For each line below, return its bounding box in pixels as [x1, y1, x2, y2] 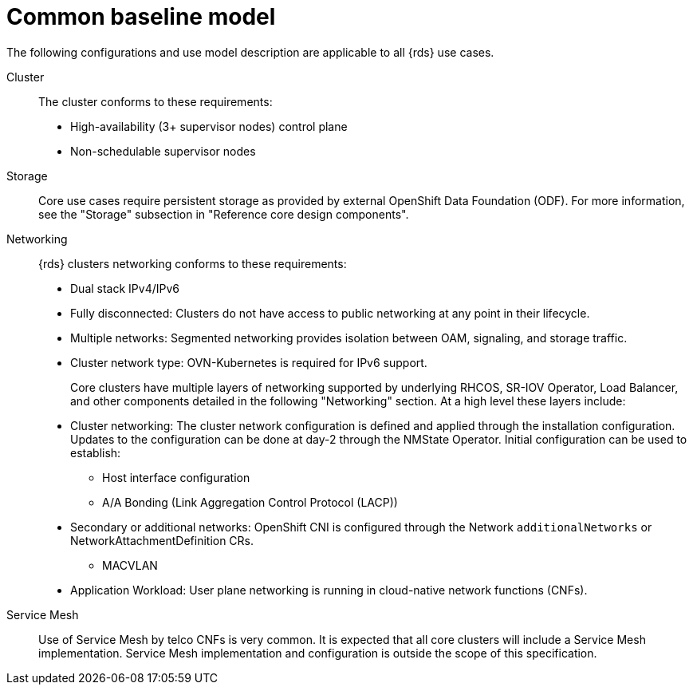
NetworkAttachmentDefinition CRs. [70, 533, 254, 547]
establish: [70, 445, 121, 460]
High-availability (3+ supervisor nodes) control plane [70, 119, 348, 133]
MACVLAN [102, 558, 158, 572]
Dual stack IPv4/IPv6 [70, 281, 179, 295]
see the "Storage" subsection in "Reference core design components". [38, 207, 409, 221]
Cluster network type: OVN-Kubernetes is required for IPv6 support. [70, 355, 427, 369]
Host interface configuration [102, 470, 250, 484]
